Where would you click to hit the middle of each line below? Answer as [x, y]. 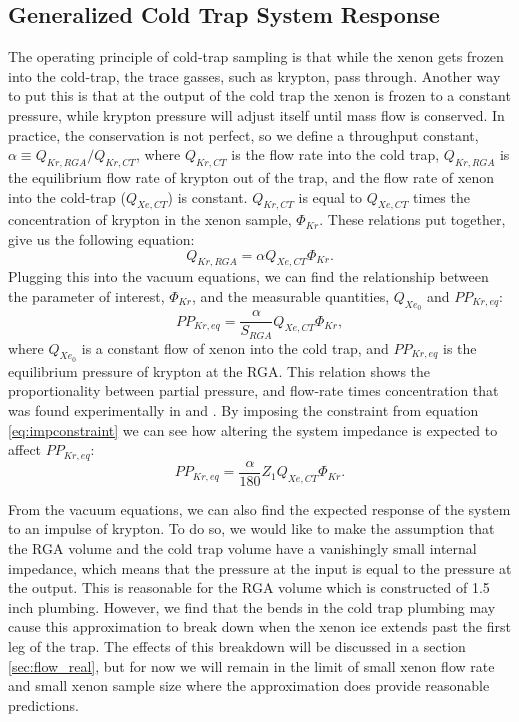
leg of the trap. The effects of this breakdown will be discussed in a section [237, 645]
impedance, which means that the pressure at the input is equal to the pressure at [260, 567]
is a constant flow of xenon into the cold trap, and [235, 347]
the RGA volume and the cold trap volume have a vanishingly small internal [242, 547]
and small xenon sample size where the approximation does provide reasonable [249, 685]
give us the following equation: [101, 238]
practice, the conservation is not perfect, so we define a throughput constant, [243, 134]
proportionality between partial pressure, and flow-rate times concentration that [253, 390]
